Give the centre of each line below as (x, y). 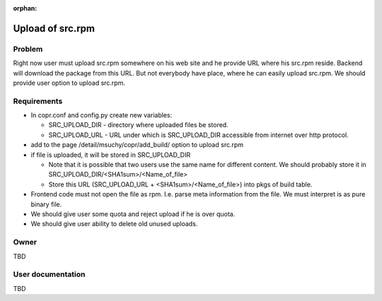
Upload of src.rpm (54, 28)
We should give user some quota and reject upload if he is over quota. (133, 214)
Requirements (38, 101)
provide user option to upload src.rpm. (69, 83)
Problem (28, 49)
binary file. (46, 204)
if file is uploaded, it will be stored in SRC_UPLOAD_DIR (111, 155)
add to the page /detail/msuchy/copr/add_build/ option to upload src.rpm (137, 145)
